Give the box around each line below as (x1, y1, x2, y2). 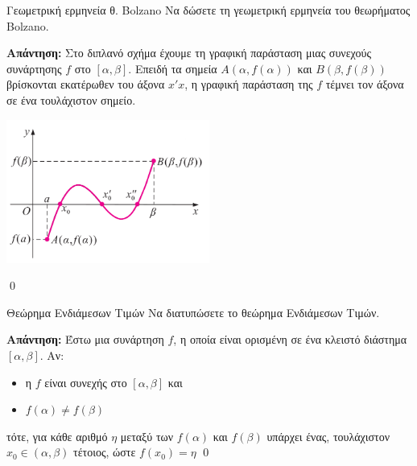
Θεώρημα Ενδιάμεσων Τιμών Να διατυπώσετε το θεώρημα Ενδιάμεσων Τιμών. (6, 303, 380, 320)
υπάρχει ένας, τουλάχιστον (266, 427, 390, 444)
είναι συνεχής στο (44, 373, 127, 390)
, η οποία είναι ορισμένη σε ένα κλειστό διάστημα (173, 331, 407, 348)
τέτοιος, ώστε (73, 443, 136, 460)
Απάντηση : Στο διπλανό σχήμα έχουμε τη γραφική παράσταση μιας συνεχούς (6, 44, 371, 61)
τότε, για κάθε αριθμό (6, 427, 108, 444)
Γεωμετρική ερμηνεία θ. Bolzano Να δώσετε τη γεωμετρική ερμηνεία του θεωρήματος (6, 2, 411, 18)
